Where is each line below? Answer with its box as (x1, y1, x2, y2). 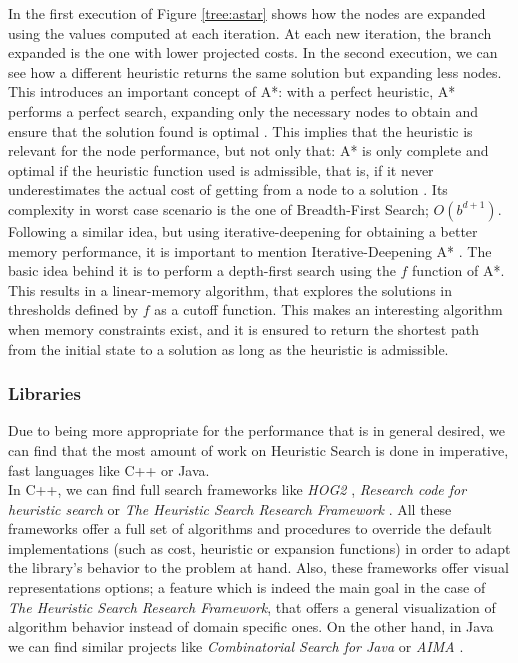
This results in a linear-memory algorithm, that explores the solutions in (8, 279, 452, 300)
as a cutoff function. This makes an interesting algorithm (154, 299, 503, 320)
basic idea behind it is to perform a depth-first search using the (8, 260, 396, 281)
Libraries (8, 381, 81, 406)
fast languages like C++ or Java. (8, 459, 210, 480)
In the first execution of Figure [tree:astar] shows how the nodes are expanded (8, 3, 486, 23)
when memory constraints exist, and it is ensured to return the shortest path (8, 318, 479, 339)
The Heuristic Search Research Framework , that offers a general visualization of (8, 596, 496, 617)
